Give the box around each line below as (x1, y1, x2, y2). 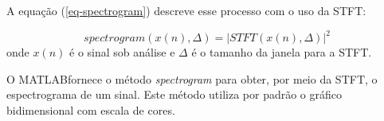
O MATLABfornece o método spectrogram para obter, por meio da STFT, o (6, 70, 378, 87)
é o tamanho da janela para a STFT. (191, 44, 372, 60)
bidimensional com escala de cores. (6, 101, 175, 118)
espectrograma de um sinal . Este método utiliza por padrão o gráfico (6, 86, 343, 103)
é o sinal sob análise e (69, 44, 175, 60)
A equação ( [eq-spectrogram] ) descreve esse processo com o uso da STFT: (6, 2, 366, 18)
